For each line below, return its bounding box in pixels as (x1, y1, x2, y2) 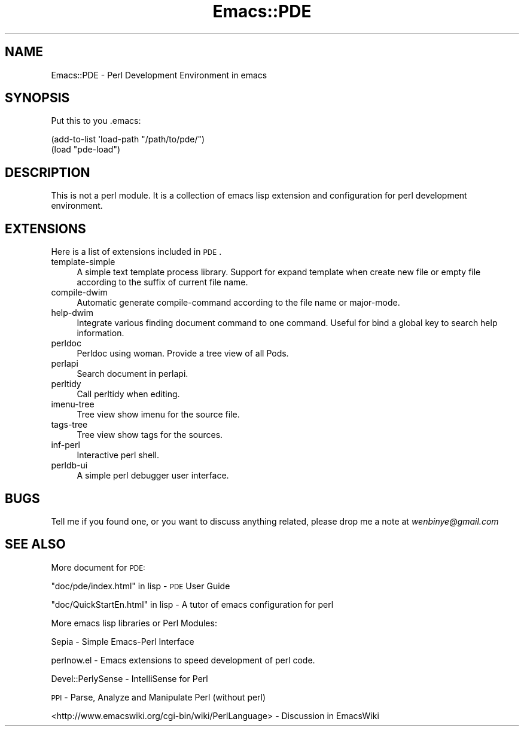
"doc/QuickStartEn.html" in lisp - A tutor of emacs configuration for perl (51, 599, 334, 610)
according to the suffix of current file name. (77, 277, 248, 288)
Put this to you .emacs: (51, 115, 141, 126)
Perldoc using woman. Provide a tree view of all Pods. (77, 348, 289, 359)
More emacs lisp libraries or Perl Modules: (51, 617, 217, 628)
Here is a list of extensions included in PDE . (51, 246, 222, 257)
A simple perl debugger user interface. (77, 470, 229, 481)
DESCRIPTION (5, 165, 90, 180)
